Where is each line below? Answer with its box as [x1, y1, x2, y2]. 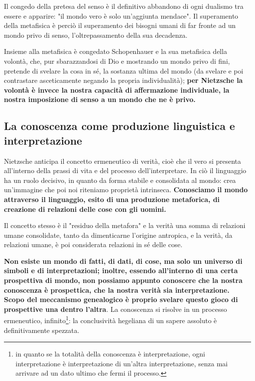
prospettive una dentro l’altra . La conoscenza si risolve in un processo [4, 304, 227, 314]
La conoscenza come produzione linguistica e [4, 118, 235, 133]
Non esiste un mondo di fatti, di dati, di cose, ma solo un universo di [4, 255, 243, 266]
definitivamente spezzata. [4, 325, 79, 335]
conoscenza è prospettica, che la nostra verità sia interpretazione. [4, 284, 229, 295]
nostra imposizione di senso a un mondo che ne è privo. [4, 94, 196, 104]
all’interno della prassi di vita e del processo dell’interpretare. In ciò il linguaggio [4, 165, 247, 176]
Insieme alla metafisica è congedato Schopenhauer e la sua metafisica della [4, 46, 227, 56]
